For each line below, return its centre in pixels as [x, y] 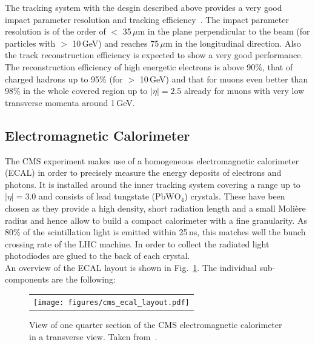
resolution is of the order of [55, 31]
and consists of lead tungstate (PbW [106, 196]
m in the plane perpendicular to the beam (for [224, 31]
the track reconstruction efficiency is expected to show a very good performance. [154, 55]
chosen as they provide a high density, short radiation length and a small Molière [155, 208]
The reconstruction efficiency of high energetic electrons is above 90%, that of [149, 66]
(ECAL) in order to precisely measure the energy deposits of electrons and [143, 172]
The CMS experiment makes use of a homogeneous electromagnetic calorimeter [152, 160]
